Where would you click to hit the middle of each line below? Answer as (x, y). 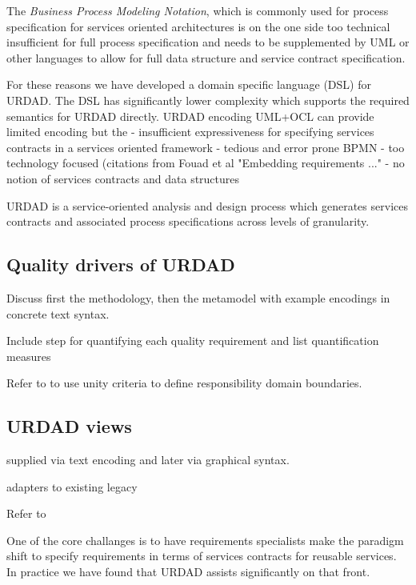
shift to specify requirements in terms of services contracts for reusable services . (202, 556)
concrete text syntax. (58, 313)
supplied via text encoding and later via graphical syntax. (148, 460)
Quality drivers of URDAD (121, 264)
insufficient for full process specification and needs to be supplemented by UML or (208, 42)
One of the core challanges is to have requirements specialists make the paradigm (205, 540)
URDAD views (69, 426)
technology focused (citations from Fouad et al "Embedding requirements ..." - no (206, 163)
